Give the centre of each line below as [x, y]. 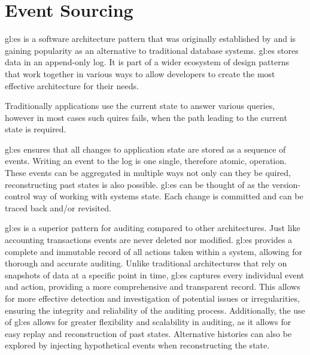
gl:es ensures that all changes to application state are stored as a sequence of [145, 149]
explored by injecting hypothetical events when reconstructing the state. [137, 345]
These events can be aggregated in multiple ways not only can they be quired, [148, 173]
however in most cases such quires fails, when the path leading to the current [146, 117]
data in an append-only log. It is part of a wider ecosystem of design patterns [147, 62]
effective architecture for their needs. [72, 85]
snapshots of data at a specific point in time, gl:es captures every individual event [155, 274]
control [18, 196]
